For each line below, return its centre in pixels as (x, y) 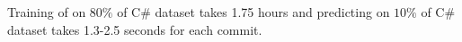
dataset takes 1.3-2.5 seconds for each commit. (135, 29)
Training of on (47, 12)
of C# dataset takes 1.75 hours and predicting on (253, 12)
